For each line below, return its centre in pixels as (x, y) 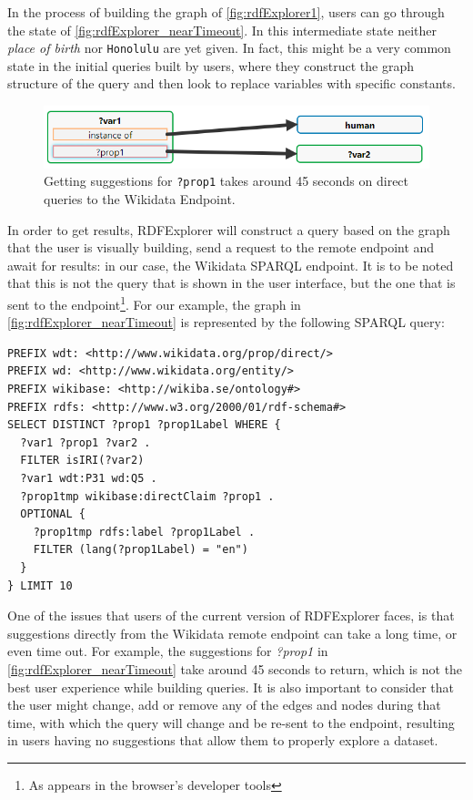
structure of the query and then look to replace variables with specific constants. (231, 83)
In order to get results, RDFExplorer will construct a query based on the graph (229, 229)
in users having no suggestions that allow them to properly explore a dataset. (223, 740)
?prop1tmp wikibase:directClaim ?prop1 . (147, 496)
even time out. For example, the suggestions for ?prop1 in (168, 651)
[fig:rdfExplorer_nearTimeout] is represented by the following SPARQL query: (226, 322)
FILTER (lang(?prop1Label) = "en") (141, 550)
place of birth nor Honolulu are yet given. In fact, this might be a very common (229, 48)
